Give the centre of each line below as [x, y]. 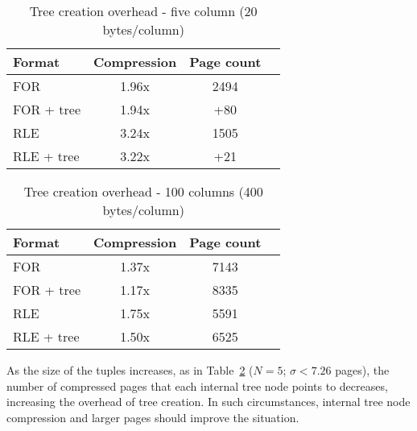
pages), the [362, 370]
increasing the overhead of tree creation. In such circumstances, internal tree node [208, 402]
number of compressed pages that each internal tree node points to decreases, [197, 385]
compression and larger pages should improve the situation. [153, 417]
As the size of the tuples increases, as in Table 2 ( [130, 370]
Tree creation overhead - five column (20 [143, 11]
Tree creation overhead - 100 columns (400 [143, 191]
